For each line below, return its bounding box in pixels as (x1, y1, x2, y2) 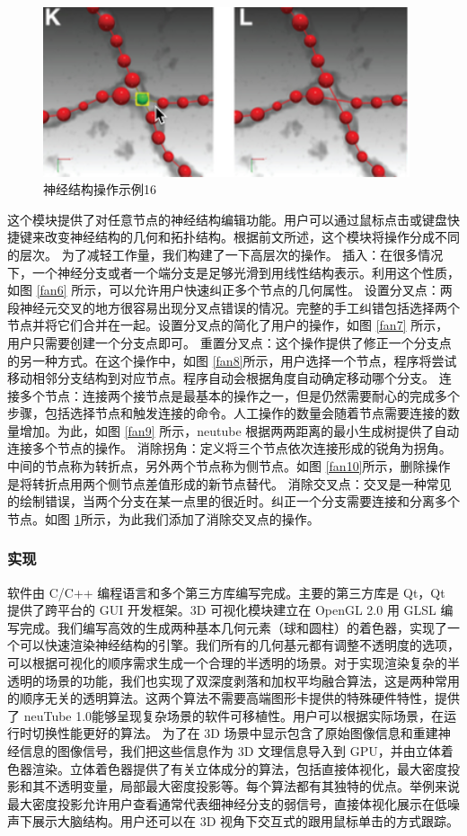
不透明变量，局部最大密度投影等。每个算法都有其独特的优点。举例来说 (44, 777, 460, 796)
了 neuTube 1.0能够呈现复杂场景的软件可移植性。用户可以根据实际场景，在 (7, 706, 445, 725)
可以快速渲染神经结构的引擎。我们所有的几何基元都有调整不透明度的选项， (19, 636, 460, 654)
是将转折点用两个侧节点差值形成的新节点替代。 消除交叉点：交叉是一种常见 (7, 474, 452, 493)
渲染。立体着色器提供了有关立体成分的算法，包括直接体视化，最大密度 (31, 759, 447, 778)
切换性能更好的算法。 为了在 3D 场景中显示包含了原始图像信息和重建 (31, 724, 438, 743)
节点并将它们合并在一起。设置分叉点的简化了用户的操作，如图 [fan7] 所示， (7, 316, 449, 334)
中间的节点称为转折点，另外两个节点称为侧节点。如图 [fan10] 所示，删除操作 (7, 457, 451, 476)
